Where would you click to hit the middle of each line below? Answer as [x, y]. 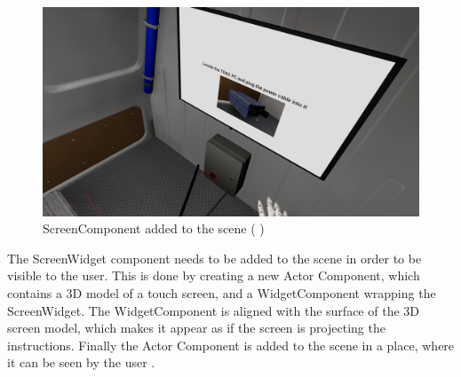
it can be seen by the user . [81, 362]
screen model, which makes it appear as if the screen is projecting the [196, 328]
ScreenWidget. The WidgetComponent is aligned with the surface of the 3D [213, 310]
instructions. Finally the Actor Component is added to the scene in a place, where [231, 345]
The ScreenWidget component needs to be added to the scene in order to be [215, 258]
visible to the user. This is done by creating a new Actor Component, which [214, 275]
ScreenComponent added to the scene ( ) [154, 228]
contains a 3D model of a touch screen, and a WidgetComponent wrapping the [222, 292]
